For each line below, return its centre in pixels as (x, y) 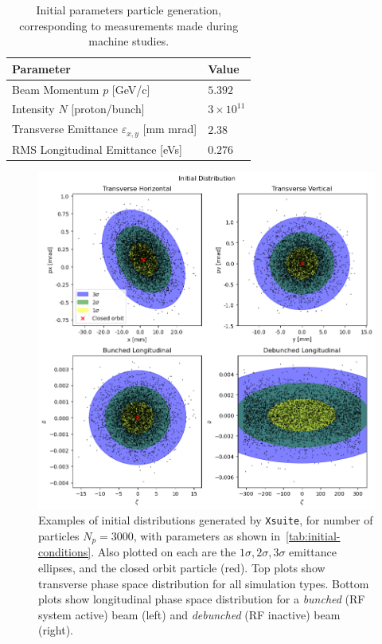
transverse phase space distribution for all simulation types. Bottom (204, 583)
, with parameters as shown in (207, 535)
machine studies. (129, 41)
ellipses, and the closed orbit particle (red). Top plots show (182, 567)
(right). (56, 630)
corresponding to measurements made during (129, 25)
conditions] (65, 552)
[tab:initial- (313, 535)
